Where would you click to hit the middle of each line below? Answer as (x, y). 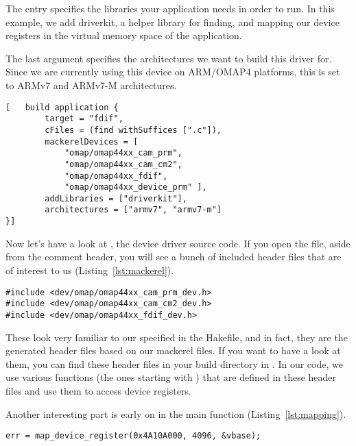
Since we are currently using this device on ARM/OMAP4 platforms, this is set (173, 72)
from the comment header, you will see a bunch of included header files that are (174, 257)
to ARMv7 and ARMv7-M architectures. (91, 85)
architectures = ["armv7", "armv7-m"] (133, 210)
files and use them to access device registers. (98, 390)
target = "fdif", (84, 119)
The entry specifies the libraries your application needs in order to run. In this (170, 8)
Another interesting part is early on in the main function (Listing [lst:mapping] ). (176, 413)
